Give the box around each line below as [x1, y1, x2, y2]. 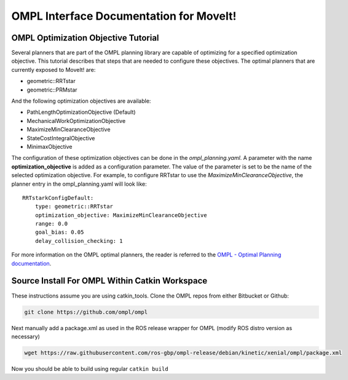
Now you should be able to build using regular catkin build [11, 365, 168, 372]
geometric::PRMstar [26, 86, 77, 93]
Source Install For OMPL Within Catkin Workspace [11, 275, 208, 286]
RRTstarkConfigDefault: [22, 194, 94, 201]
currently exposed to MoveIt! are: [11, 66, 96, 73]
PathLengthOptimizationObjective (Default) [26, 108, 136, 116]
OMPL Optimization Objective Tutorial [11, 33, 159, 43]
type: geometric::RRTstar [34, 203, 114, 210]
